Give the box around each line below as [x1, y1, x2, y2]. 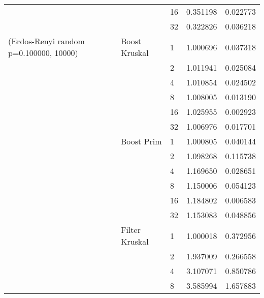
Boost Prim [120, 135, 162, 147]
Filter [120, 224, 141, 235]
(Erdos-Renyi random [8, 35, 85, 47]
